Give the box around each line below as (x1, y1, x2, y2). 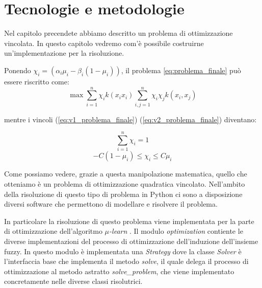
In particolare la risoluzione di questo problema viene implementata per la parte (4, 215, 254, 226)
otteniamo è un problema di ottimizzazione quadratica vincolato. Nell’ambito (4, 178, 245, 189)
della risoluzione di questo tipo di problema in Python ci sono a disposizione (4, 188, 243, 199)
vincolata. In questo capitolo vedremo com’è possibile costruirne (4, 37, 204, 48)
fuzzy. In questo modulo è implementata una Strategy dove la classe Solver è (4, 246, 242, 256)
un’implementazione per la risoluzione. (4, 48, 124, 58)
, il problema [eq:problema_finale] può (121, 64, 241, 75)
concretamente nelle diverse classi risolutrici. (4, 276, 143, 286)
